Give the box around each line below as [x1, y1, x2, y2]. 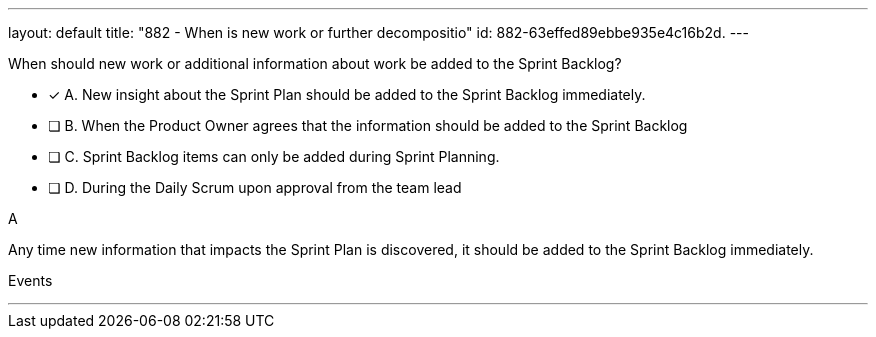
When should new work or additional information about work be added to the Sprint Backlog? [8, 55, 622, 72]
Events [8, 272, 53, 289]
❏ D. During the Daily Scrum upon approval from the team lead [48, 179, 462, 196]
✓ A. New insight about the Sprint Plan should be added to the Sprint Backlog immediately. [48, 86, 646, 103]
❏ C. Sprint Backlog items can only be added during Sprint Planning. [48, 148, 500, 165]
